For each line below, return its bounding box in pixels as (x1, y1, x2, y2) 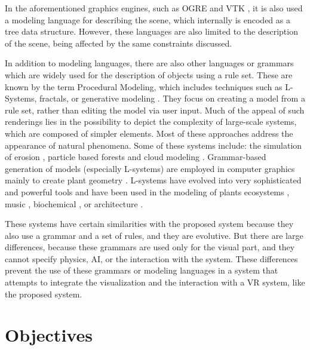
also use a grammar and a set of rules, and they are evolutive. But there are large (5, 229, 303, 241)
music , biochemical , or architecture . (5, 197, 143, 210)
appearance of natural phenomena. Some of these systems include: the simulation (5, 139, 302, 151)
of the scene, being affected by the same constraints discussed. (5, 36, 232, 49)
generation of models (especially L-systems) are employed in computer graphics (5, 162, 295, 174)
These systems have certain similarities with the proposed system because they (5, 217, 294, 230)
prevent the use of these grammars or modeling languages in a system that (5, 264, 278, 277)
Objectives (5, 323, 93, 347)
